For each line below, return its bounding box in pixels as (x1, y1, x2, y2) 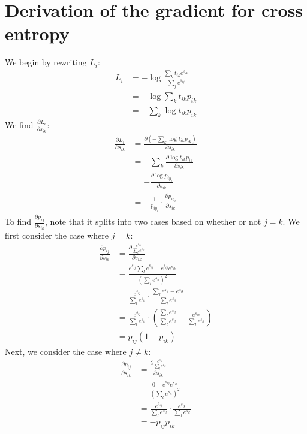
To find (5, 215, 31, 228)
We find (5, 118, 34, 131)
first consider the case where (5, 228, 109, 241)
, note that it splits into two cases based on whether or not (45, 215, 261, 228)
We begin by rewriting (5, 56, 87, 68)
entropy (5, 21, 70, 46)
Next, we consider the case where (5, 345, 127, 357)
